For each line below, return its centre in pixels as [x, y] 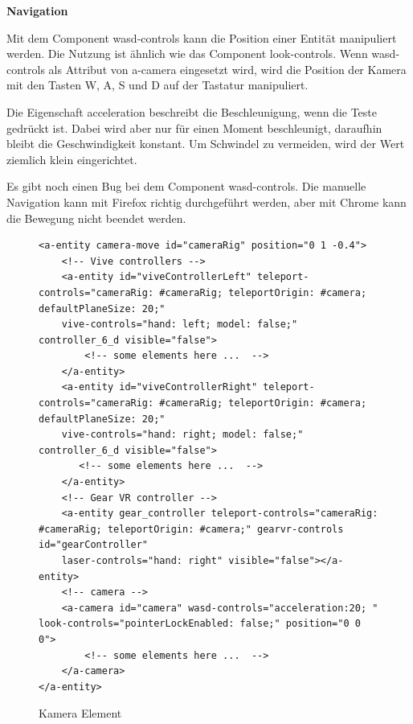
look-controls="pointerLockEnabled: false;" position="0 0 [200, 624]
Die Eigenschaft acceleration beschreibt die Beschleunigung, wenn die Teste [192, 111]
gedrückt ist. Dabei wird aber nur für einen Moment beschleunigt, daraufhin [194, 128]
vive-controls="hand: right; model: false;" [182, 435]
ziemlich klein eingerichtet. [72, 159]
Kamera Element [80, 713]
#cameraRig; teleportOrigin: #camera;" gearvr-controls [191, 529]
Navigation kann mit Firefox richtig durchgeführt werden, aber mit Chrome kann [206, 202]
